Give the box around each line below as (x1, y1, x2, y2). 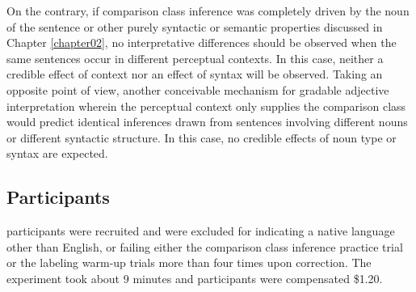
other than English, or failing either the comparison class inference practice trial (6, 238, 403, 255)
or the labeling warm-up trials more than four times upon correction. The (6, 254, 372, 271)
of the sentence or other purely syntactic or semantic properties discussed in (6, 18, 383, 35)
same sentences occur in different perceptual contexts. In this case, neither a (6, 49, 384, 66)
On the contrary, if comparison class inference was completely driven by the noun (6, 2, 410, 19)
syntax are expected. (6, 145, 108, 162)
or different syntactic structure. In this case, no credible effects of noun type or (6, 129, 397, 146)
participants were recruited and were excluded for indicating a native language (6, 222, 395, 239)
